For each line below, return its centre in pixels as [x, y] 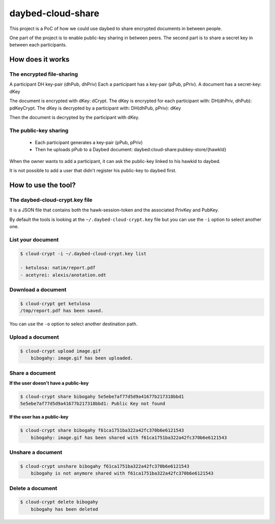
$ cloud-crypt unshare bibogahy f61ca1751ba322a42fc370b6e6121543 [105, 466]
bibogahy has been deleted [65, 509]
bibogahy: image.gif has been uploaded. [82, 358]
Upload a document [34, 337]
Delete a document [33, 488]
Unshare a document [36, 452]
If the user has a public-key [39, 417]
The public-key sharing [39, 130]
